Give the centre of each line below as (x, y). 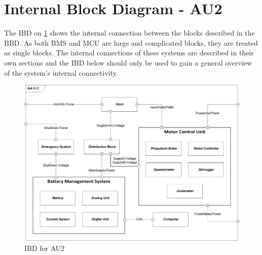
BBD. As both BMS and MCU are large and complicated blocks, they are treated (131, 42)
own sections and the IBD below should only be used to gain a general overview (128, 62)
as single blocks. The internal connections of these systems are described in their (129, 53)
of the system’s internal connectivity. (61, 72)
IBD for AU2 (45, 248)
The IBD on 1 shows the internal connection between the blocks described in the (129, 33)
